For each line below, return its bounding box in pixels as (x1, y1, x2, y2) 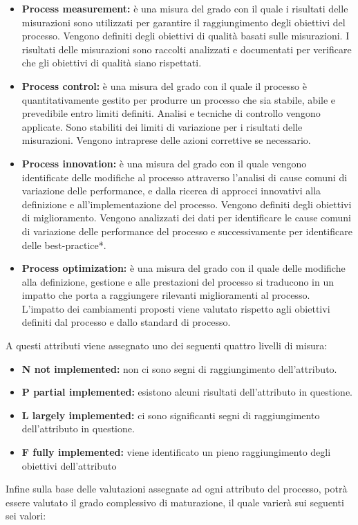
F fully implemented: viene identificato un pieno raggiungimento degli (21, 445, 331, 459)
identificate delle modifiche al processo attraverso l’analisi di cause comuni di (21, 169, 348, 184)
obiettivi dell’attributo (21, 458, 117, 472)
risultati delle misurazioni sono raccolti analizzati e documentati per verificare (21, 42, 352, 56)
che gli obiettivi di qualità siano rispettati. (21, 55, 202, 70)
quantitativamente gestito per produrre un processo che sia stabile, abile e (21, 92, 336, 107)
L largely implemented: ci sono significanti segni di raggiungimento (21, 407, 320, 422)
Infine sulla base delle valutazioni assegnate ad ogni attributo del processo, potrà (6, 481, 348, 496)
